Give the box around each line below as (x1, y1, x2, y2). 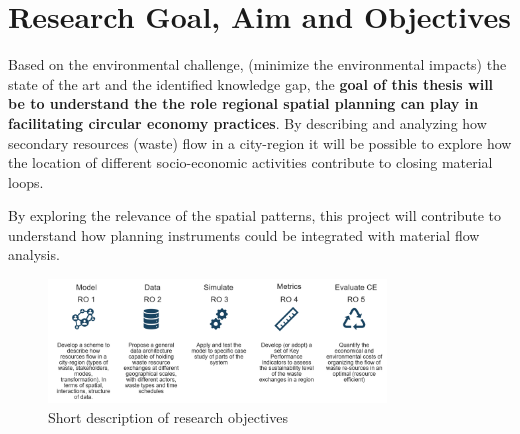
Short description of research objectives (48, 406, 288, 427)
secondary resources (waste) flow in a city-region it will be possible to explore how (8, 132, 512, 153)
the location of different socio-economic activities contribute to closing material (8, 152, 493, 173)
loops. (8, 171, 44, 192)
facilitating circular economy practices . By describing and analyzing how (8, 112, 487, 133)
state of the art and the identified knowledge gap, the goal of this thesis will (8, 73, 494, 94)
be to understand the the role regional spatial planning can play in (8, 93, 479, 114)
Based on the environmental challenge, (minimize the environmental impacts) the (8, 54, 507, 75)
